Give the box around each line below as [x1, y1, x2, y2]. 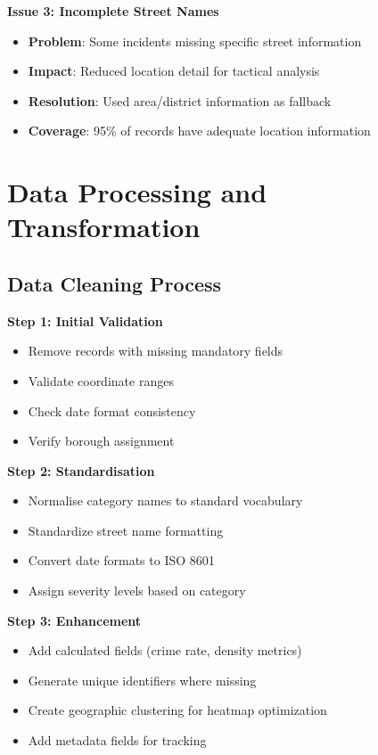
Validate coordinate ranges [28, 371, 174, 390]
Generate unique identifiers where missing [28, 670, 257, 689]
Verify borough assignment [28, 431, 175, 450]
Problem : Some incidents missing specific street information [28, 31, 362, 50]
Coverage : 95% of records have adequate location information [28, 121, 371, 140]
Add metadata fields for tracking [28, 731, 207, 750]
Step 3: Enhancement [7, 611, 142, 629]
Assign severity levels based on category [28, 581, 246, 600]
